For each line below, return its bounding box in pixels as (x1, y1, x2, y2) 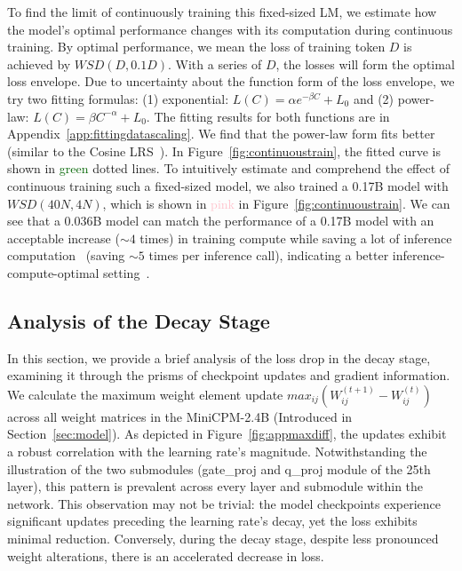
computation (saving (7, 246, 125, 265)
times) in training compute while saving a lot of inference (139, 228, 452, 247)
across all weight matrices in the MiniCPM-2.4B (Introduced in (7, 407, 353, 425)
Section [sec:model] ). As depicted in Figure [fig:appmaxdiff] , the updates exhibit (7, 424, 447, 443)
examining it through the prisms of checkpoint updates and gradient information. (7, 366, 450, 385)
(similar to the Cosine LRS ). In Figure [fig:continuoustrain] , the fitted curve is (7, 141, 441, 160)
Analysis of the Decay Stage (7, 306, 270, 334)
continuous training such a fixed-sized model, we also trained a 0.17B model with (7, 176, 449, 194)
